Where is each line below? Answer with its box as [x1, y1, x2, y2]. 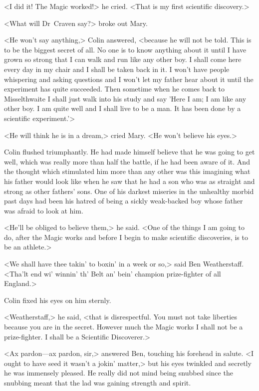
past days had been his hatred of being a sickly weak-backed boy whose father [4, 195, 243, 206]
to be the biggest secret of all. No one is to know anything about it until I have [4, 44, 247, 54]
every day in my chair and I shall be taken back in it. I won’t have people [4, 63, 230, 74]
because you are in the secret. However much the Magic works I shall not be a [4, 321, 243, 332]
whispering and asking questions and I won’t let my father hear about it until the [4, 73, 254, 84]
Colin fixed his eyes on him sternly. [4, 294, 111, 305]
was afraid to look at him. [4, 205, 83, 215]
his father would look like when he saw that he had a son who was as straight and [4, 175, 255, 186]
